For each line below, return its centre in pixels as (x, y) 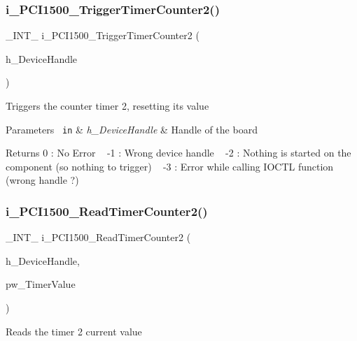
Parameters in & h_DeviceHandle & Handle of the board (132, 129)
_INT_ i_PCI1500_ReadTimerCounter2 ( (98, 237)
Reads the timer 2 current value (74, 331)
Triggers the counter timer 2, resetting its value (107, 106)
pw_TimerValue (41, 284)
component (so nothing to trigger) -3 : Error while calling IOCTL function (170, 166)
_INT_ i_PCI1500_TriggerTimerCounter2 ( (103, 35)
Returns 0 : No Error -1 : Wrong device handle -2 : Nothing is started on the (178, 153)
